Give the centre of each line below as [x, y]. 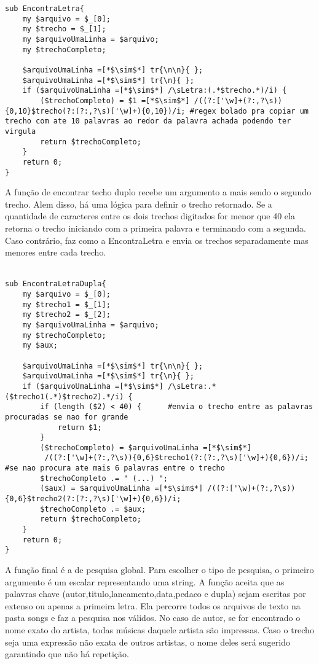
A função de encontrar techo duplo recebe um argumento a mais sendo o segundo [158, 192]
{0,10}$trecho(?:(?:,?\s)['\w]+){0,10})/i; [95, 111]
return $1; [80, 427]
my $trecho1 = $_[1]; [66, 304]
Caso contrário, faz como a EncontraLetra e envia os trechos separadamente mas [157, 240]
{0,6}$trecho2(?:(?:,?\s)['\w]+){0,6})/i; [93, 499]
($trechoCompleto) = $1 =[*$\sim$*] [115, 100]
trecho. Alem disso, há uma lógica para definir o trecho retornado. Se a [139, 204]
